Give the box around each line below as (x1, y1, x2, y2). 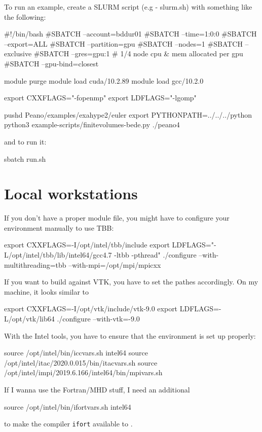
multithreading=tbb (4, 259, 66, 270)
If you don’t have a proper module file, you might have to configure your (4, 212, 230, 223)
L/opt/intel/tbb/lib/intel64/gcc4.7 (4, 249, 112, 260)
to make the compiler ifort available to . (4, 418, 133, 429)
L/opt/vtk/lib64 (4, 313, 55, 323)
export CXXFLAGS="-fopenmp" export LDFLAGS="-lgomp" (4, 92, 197, 103)
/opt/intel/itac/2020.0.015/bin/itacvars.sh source (4, 357, 158, 368)
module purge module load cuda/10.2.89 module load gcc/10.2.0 (4, 75, 204, 86)
